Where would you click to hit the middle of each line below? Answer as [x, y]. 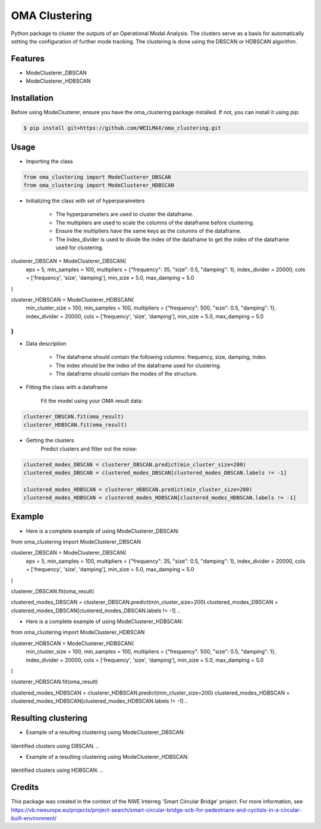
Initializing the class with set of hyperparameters [85, 201]
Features [28, 59]
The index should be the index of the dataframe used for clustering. [138, 365]
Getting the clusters [50, 440]
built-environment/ [34, 818]
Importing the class [50, 161]
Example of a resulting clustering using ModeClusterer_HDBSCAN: [107, 756]
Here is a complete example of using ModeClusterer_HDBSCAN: [105, 621]
